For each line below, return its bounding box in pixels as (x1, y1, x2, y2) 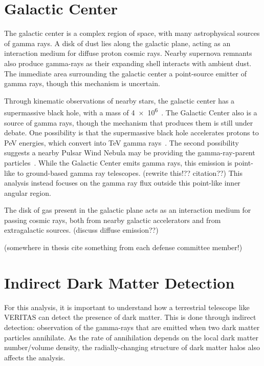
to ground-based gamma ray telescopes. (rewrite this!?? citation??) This (17, 167, 243, 178)
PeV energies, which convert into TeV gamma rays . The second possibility (4, 137, 239, 148)
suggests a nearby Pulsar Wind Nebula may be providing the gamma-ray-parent (4, 147, 255, 158)
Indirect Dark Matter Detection (4, 272, 235, 293)
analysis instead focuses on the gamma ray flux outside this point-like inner (4, 177, 240, 188)
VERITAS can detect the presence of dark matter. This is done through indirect (4, 312, 256, 322)
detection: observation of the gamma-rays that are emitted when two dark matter (4, 321, 260, 332)
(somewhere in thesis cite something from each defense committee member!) (4, 242, 243, 253)
